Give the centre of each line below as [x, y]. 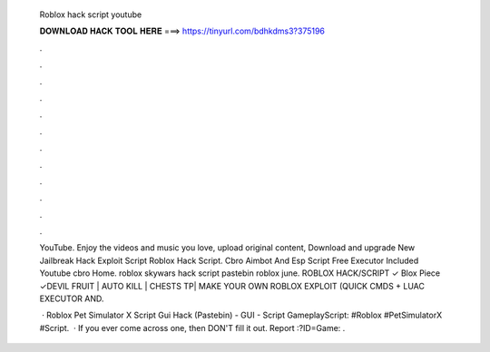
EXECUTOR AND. [72, 298]
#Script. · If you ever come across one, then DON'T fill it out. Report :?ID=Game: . [192, 328]
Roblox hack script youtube [91, 15]
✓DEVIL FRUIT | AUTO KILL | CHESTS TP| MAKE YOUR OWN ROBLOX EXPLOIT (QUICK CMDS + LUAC [232, 286]
